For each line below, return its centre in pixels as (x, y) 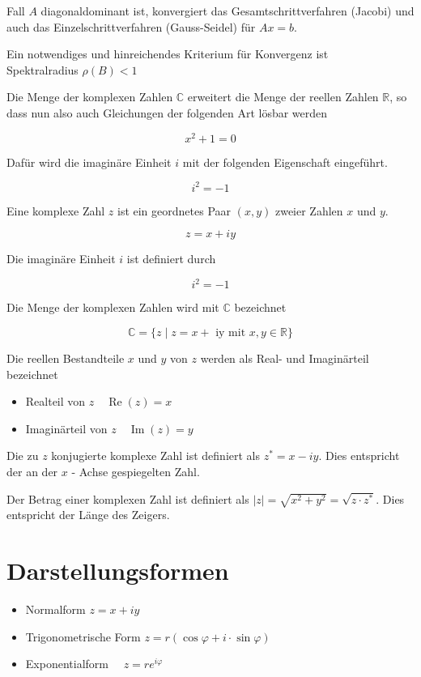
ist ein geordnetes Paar (174, 210)
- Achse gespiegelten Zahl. (136, 471)
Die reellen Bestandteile (66, 358)
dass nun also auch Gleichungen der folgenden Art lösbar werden (167, 112)
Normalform (55, 609)
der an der (32, 471)
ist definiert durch (171, 259)
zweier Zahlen (309, 210)
